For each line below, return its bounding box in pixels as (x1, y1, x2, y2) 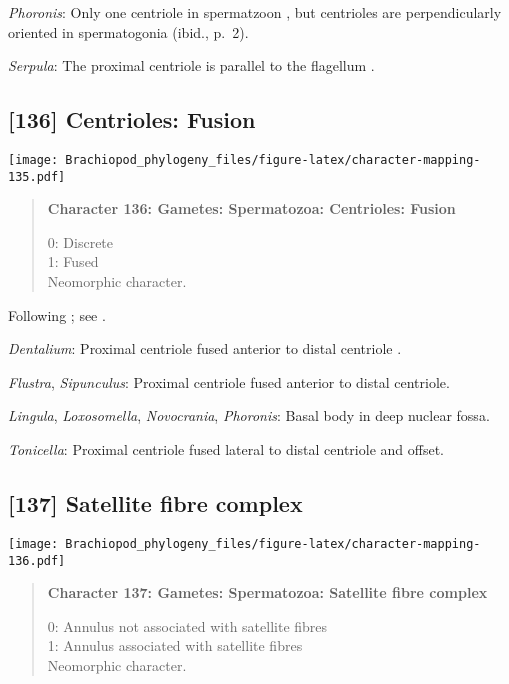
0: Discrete (47, 231, 114, 252)
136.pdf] (8, 553, 66, 568)
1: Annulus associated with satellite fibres (47, 635, 303, 656)
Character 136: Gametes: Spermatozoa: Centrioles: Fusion (47, 198, 456, 219)
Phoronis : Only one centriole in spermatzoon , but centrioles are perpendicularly (8, 2, 502, 22)
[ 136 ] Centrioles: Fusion (8, 104, 256, 135)
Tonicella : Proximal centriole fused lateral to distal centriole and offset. (8, 439, 444, 460)
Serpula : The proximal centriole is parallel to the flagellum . (8, 55, 375, 76)
